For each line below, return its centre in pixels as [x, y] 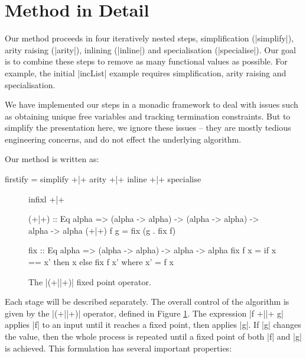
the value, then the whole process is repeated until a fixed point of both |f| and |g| [153, 336]
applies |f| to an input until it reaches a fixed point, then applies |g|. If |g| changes [153, 325]
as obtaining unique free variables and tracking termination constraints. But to [148, 116]
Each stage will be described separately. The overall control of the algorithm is [147, 301]
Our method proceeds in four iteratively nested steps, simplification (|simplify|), [149, 38]
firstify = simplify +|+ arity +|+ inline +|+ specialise [103, 179]
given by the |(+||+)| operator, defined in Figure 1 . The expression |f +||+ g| [144, 313]
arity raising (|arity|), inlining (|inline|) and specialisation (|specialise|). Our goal [150, 49]
